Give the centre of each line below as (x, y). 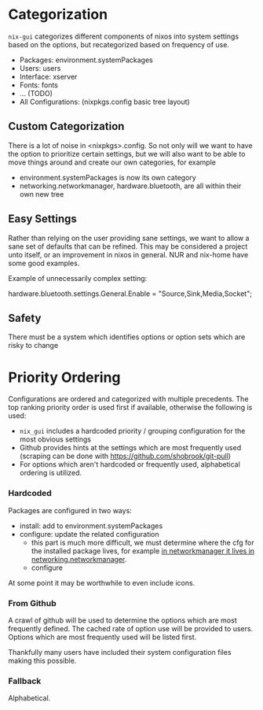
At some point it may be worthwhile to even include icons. (102, 582)
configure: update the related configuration (89, 534)
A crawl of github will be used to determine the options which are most (122, 620)
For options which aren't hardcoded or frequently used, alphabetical (130, 464)
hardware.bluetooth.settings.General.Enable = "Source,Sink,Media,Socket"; (130, 294)
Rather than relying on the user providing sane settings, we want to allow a (129, 238)
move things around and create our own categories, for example (112, 162)
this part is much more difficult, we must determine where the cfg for (142, 542)
